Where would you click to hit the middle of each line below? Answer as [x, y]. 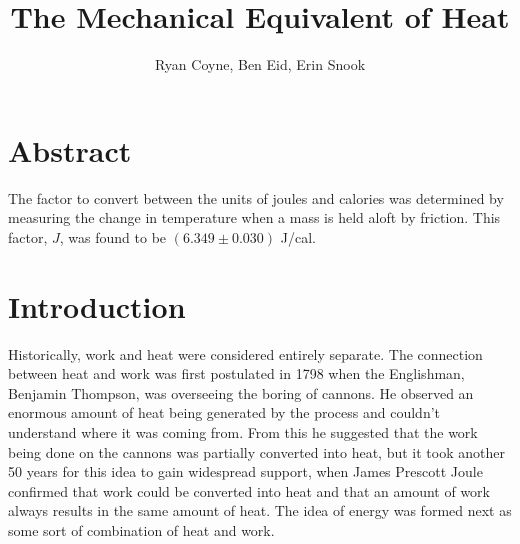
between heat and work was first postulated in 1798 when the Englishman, [236, 373]
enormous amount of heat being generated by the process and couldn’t [224, 412]
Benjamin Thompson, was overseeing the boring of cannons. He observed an [241, 392]
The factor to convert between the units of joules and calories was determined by [256, 197]
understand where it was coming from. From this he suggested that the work [243, 431]
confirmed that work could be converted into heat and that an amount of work [249, 490]
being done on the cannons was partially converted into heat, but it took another [256, 451]
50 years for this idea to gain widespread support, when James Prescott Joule [245, 471]
